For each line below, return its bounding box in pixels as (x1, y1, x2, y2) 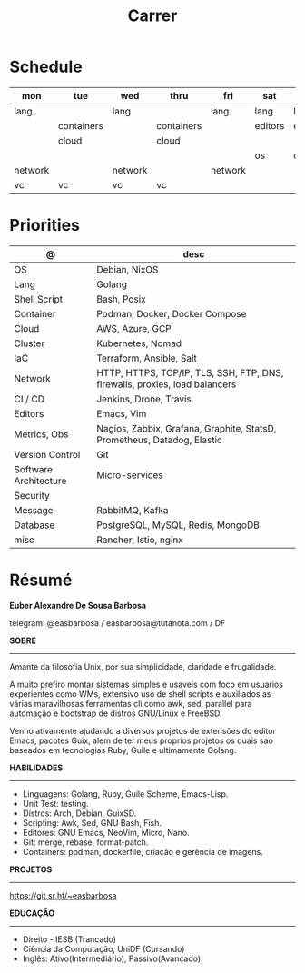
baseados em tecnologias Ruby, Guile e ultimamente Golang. (9, 744, 237, 755)
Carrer (127, 5, 178, 26)
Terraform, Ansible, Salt (96, 352, 198, 364)
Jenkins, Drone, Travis (96, 392, 192, 405)
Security (14, 489, 50, 501)
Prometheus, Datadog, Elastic (96, 433, 222, 446)
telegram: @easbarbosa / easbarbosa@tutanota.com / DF (9, 617, 226, 628)
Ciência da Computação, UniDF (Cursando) (22, 943, 185, 954)
